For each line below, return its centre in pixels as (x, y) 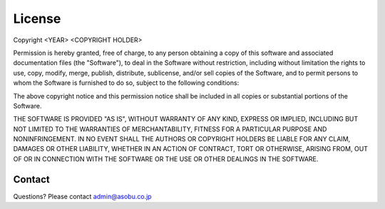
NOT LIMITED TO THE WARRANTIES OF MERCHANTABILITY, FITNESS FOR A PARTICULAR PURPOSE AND (170, 129)
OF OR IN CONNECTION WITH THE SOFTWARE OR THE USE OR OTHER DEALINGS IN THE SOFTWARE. (166, 159)
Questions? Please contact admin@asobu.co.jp (83, 196)
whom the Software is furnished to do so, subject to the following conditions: (126, 83)
